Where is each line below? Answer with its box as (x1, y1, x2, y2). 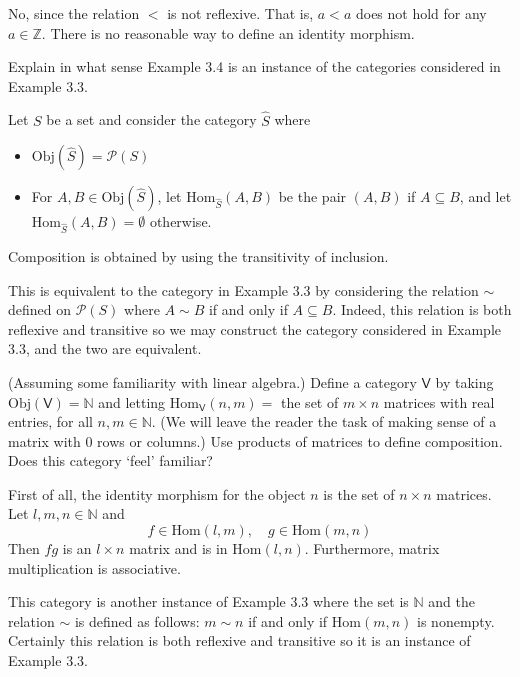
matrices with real (383, 391, 495, 412)
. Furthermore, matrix (304, 538, 440, 559)
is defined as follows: (74, 610, 200, 631)
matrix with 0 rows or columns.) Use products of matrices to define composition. (8, 430, 503, 451)
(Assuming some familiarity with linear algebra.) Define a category (8, 371, 417, 392)
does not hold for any (355, 3, 487, 23)
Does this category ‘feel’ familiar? (8, 450, 213, 471)
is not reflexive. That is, (167, 3, 314, 23)
